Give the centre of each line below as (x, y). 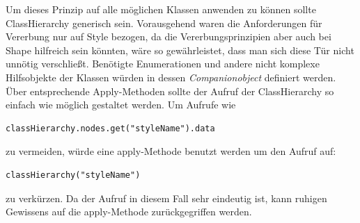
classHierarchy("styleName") (73, 175)
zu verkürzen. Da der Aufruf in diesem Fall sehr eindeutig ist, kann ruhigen (166, 198)
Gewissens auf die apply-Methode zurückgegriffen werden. (129, 212)
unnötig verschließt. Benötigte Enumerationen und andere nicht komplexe (163, 64)
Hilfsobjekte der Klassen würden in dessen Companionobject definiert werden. (171, 77)
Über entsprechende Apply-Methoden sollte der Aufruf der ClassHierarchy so (170, 91)
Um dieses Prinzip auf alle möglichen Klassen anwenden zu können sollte (161, 9)
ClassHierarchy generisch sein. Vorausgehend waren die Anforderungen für (164, 23)
